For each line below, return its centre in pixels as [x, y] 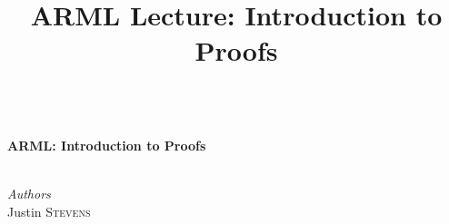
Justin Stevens [49, 211]
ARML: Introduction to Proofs [107, 146]
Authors [29, 194]
